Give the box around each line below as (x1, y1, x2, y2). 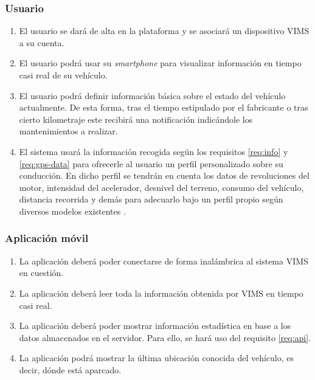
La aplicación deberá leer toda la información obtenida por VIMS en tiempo (19, 286, 303, 299)
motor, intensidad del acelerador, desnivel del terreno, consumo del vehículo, (19, 181, 304, 193)
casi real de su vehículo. (19, 69, 108, 81)
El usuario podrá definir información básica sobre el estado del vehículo (19, 89, 286, 102)
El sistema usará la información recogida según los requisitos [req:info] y (19, 145, 288, 157)
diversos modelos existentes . (19, 204, 126, 217)
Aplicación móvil (5, 230, 89, 246)
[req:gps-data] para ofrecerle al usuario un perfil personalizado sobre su (19, 157, 283, 170)
